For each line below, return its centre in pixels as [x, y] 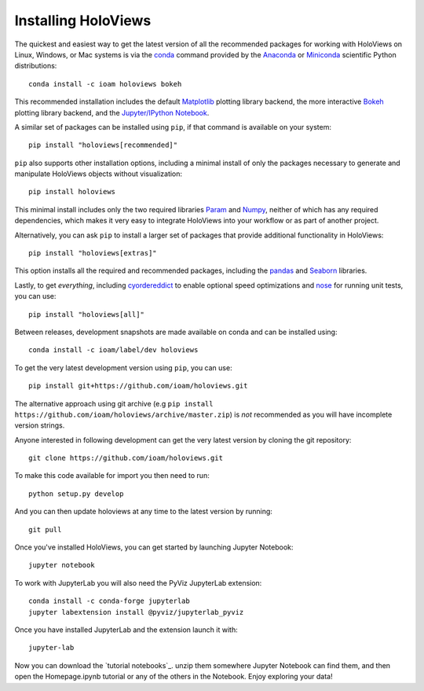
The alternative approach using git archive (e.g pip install [114, 403]
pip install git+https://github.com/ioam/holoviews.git [138, 386]
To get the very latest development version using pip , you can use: [123, 368]
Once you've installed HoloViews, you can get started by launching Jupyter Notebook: [154, 547]
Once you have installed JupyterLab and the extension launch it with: [126, 630]
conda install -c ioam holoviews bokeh [105, 84]
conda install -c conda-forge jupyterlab [109, 601]
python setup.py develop [76, 494]
